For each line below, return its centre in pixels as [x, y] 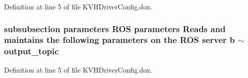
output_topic [31, 51]
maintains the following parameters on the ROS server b [120, 40]
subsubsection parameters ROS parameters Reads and [115, 28]
